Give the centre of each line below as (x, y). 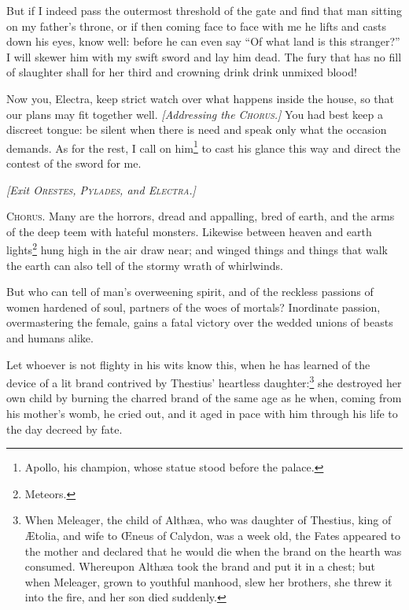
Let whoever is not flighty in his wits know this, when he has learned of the (188, 364)
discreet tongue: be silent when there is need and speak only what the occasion (197, 129)
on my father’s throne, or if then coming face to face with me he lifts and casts (196, 26)
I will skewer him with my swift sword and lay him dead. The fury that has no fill (204, 56)
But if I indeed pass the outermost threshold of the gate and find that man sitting (204, 10)
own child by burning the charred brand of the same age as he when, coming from (204, 398)
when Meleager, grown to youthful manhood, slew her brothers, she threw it (208, 581)
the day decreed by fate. (64, 429)
